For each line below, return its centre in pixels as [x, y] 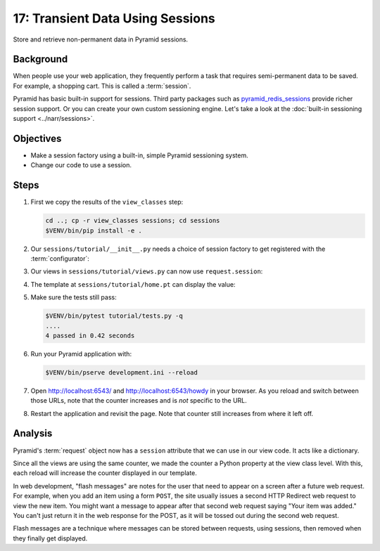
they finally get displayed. [50, 538]
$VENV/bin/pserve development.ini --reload [122, 372]
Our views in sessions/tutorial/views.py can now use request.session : [147, 271]
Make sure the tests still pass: [74, 297]
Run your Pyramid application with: [81, 354]
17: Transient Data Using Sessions [114, 18]
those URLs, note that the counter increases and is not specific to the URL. [139, 401]
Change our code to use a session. [81, 165]
